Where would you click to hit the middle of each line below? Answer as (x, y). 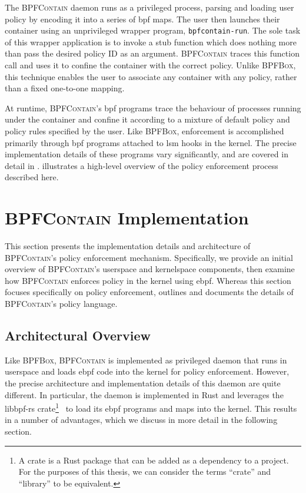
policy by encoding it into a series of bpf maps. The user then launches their (142, 19)
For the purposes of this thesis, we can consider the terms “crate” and (145, 472)
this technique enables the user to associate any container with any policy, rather (151, 76)
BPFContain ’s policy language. (61, 304)
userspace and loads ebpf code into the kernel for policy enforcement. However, (147, 371)
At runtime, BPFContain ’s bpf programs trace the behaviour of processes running (153, 107)
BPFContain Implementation (127, 218)
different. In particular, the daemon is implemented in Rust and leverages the (144, 394)
